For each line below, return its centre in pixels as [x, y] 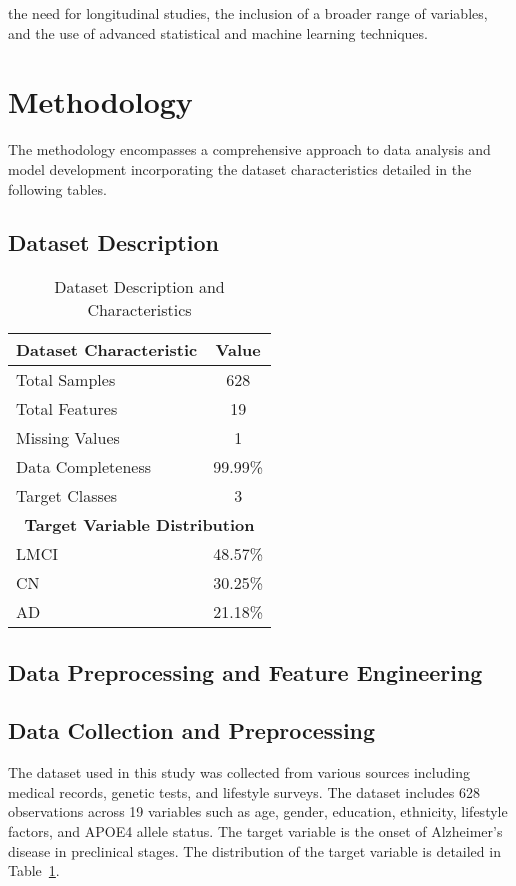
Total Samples [66, 380]
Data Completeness [84, 467]
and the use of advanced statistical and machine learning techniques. [218, 32]
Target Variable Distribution [139, 525]
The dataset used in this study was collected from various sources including [239, 772]
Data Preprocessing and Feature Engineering [245, 671]
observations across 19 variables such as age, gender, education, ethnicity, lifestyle [258, 811]
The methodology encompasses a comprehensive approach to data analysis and [249, 149]
